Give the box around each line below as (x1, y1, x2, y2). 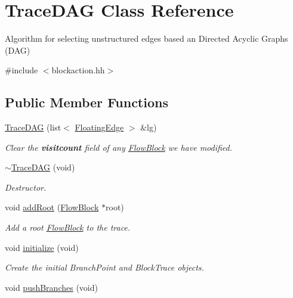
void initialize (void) (5, 241, 79, 253)
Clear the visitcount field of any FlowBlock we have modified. (5, 141, 233, 153)
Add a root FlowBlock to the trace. (5, 221, 131, 234)
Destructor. (5, 181, 47, 193)
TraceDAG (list (5, 121, 61, 134)
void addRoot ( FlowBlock (5, 201, 99, 213)
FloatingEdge (75, 121, 124, 134)
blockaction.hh (51, 64, 105, 76)
